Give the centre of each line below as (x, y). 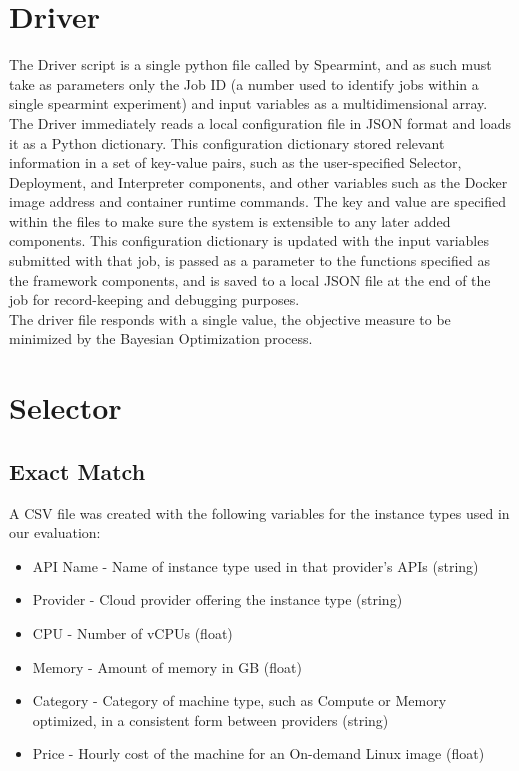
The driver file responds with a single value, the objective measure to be (230, 318)
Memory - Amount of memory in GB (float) (167, 666)
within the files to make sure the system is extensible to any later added (230, 220)
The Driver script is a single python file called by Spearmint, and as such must (250, 64)
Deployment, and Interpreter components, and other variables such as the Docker (258, 181)
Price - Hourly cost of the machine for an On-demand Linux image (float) (258, 753)
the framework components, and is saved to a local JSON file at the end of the (250, 279)
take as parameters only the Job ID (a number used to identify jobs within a (244, 83)
